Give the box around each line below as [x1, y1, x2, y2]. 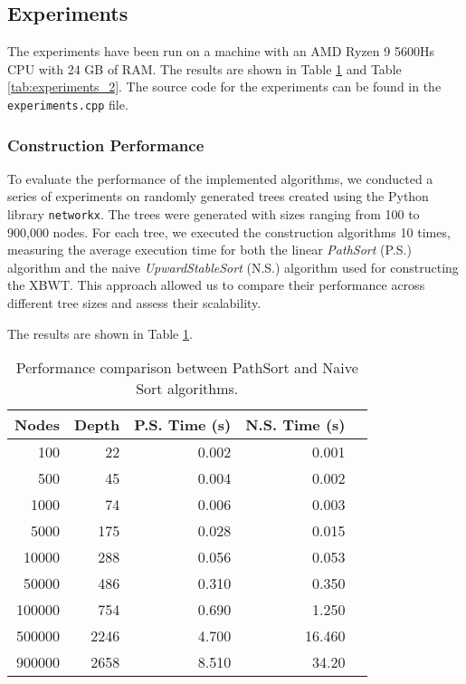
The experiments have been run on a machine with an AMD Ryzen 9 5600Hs [7, 42, 434, 61]
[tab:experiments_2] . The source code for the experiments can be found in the [7, 77, 442, 96]
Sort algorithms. [136, 378, 239, 400]
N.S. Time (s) [245, 414, 346, 436]
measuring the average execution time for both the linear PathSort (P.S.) [7, 240, 412, 259]
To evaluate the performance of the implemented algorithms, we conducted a [7, 169, 433, 188]
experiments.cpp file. [7, 94, 128, 113]
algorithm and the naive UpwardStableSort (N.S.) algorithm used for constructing [7, 257, 459, 276]
